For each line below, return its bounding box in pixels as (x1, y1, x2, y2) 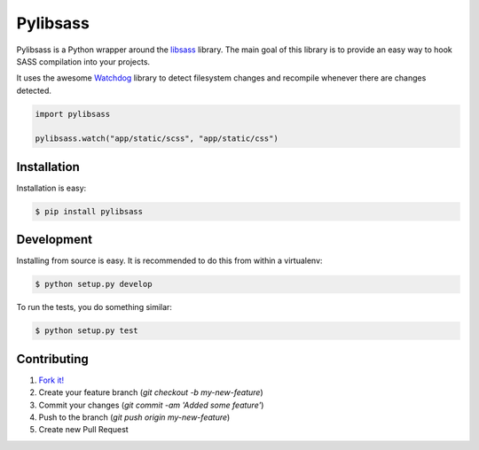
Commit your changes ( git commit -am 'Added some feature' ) (38, 400, 264, 410)
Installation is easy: (16, 182, 87, 193)
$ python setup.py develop (35, 279, 153, 290)
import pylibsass (35, 109, 111, 119)
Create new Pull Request (38, 424, 129, 435)
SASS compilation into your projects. (16, 56, 151, 66)
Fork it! (38, 375, 65, 385)
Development (16, 232, 93, 247)
